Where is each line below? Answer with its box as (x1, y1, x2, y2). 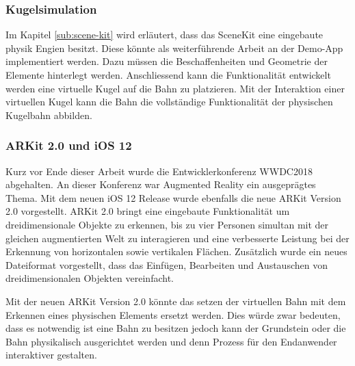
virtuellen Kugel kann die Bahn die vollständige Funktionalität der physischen (5, 94, 333, 109)
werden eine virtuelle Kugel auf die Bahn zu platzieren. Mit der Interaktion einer (5, 81, 345, 95)
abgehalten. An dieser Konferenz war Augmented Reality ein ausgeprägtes (5, 177, 316, 192)
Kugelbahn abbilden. (5, 107, 92, 122)
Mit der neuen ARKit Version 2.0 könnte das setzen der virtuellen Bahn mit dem (5, 293, 346, 308)
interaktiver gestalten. (5, 348, 97, 362)
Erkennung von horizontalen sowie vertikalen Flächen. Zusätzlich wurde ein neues (5, 244, 347, 259)
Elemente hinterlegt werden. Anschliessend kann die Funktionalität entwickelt (5, 68, 331, 81)
